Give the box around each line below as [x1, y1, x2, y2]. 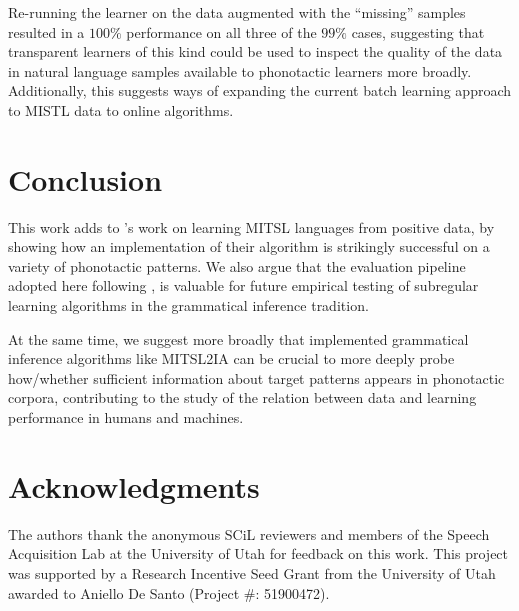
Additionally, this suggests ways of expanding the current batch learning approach [8, 80, 512, 101]
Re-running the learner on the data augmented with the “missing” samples [8, 2, 466, 22]
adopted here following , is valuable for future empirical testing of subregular [8, 275, 479, 296]
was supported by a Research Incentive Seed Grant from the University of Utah [8, 562, 496, 583]
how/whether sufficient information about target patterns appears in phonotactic [8, 367, 505, 388]
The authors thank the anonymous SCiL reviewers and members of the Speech [8, 523, 490, 544]
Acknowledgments [8, 465, 260, 506]
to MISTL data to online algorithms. [8, 99, 234, 120]
